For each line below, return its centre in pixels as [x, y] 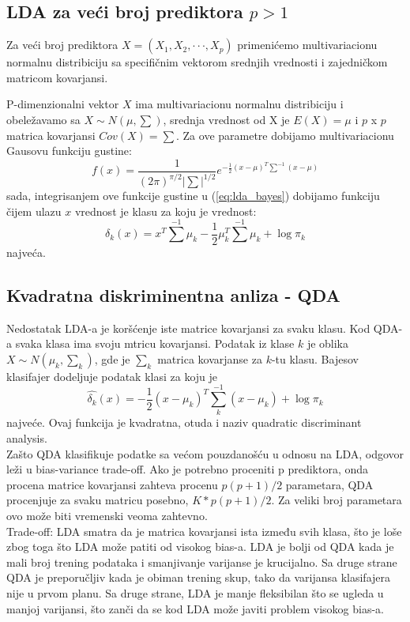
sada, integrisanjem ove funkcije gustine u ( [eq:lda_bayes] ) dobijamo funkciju [193, 196]
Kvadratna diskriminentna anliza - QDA [173, 294]
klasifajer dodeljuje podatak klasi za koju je [112, 376]
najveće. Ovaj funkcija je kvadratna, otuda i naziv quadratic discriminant [184, 422]
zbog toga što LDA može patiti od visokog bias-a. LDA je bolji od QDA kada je [200, 547]
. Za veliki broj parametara [337, 500]
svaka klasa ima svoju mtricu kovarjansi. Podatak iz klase [155, 343]
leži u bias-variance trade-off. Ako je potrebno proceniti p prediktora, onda [188, 469]
